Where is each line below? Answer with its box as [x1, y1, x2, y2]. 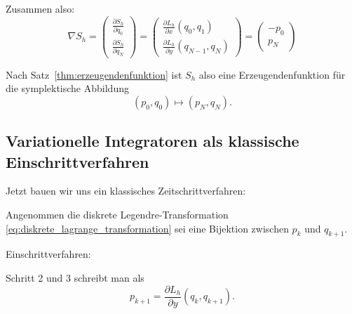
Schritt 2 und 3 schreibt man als [6, 270, 144, 285]
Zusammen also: [6, 1, 75, 15]
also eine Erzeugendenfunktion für [198, 67, 346, 81]
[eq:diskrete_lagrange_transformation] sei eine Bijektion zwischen [6, 221, 289, 235]
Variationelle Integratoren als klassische [6, 130, 299, 152]
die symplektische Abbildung [6, 81, 129, 96]
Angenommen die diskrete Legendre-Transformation [6, 207, 229, 222]
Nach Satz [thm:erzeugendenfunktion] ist [6, 67, 182, 81]
